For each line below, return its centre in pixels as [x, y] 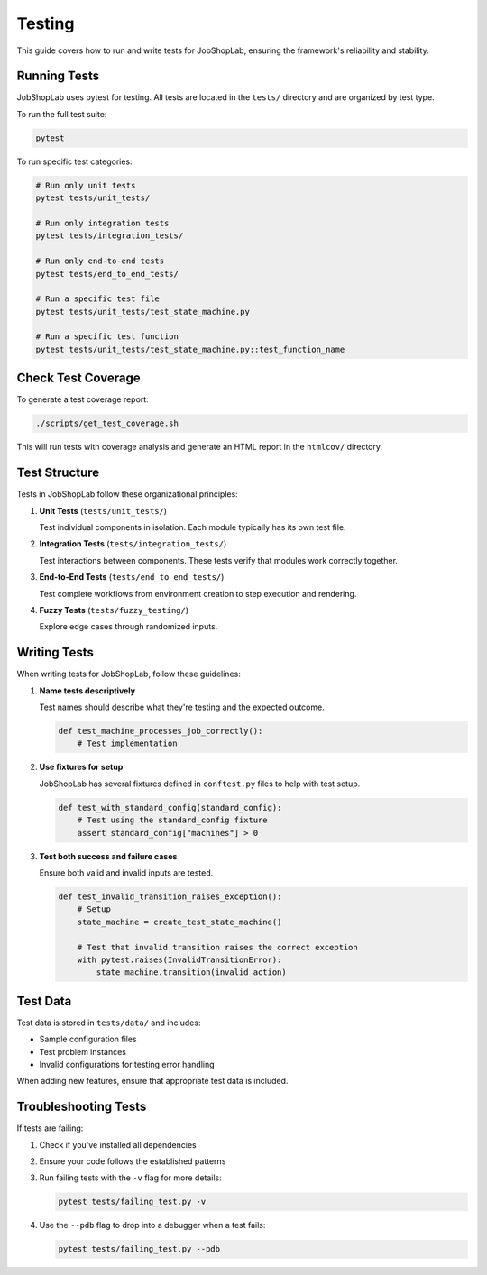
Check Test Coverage [78, 378]
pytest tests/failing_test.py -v [132, 1202]
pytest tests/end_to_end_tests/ [107, 274]
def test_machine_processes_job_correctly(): [161, 731]
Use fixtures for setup [81, 767]
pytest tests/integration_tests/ [110, 236]
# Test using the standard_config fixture [172, 820]
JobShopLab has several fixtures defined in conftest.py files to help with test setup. [200, 784]
